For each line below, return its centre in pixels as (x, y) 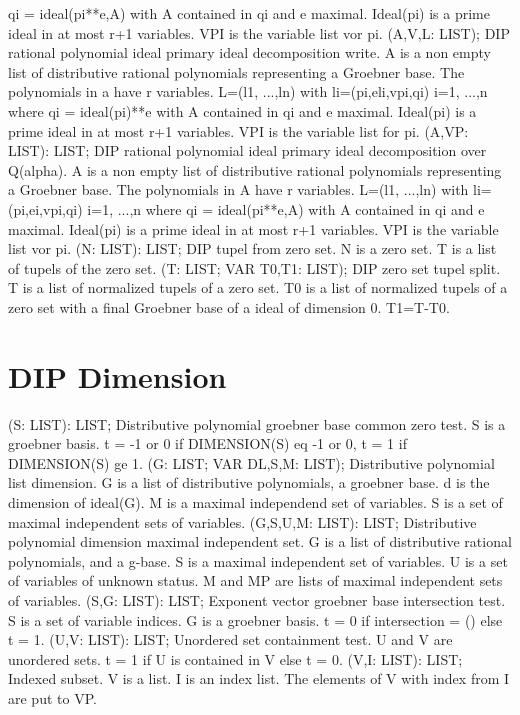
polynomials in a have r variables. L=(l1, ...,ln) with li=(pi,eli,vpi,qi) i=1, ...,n (248, 91)
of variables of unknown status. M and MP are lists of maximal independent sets (255, 580)
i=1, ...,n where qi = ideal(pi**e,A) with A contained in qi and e (286, 208)
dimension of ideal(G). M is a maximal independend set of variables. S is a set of (255, 502)
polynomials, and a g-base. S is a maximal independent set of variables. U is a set (258, 560)
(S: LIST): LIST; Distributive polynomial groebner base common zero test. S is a (257, 423)
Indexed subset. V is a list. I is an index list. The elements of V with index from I (259, 678)
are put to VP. (52, 697)
